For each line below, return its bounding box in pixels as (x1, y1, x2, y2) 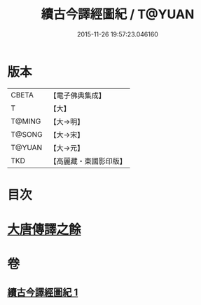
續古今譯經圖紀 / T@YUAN (41, 6, 195, 22)
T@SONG (11, 129, 43, 139)
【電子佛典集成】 (49, 90, 106, 100)
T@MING (11, 116, 41, 126)
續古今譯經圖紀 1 (7, 286, 78, 298)
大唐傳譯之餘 (7, 222, 82, 238)
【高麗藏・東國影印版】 (49, 156, 127, 165)
